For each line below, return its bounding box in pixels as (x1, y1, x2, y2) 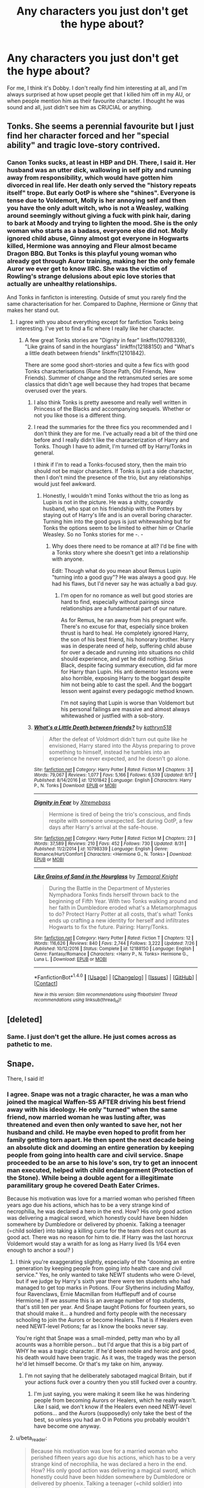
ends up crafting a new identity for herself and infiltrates (48, 916, 189, 924)
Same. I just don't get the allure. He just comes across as (7, 1032, 177, 1041)
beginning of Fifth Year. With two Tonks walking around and (48, 897, 198, 905)
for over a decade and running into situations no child (61, 648, 194, 656)
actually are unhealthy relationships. (7, 280, 117, 288)
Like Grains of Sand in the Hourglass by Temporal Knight (33, 873, 178, 880)
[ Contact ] (33, 980, 58, 987)
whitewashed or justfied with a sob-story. (61, 712, 165, 719)
